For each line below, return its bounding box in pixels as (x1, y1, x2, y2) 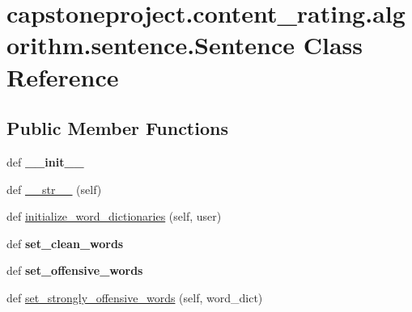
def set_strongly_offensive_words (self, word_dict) (6, 289, 263, 306)
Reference (6, 60, 119, 93)
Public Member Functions (6, 116, 228, 141)
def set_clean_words (6, 234, 124, 251)
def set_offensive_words (6, 262, 143, 279)
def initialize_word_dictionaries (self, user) (6, 208, 222, 225)
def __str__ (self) (6, 180, 102, 197)
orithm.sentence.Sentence (6, 28, 295, 61)
